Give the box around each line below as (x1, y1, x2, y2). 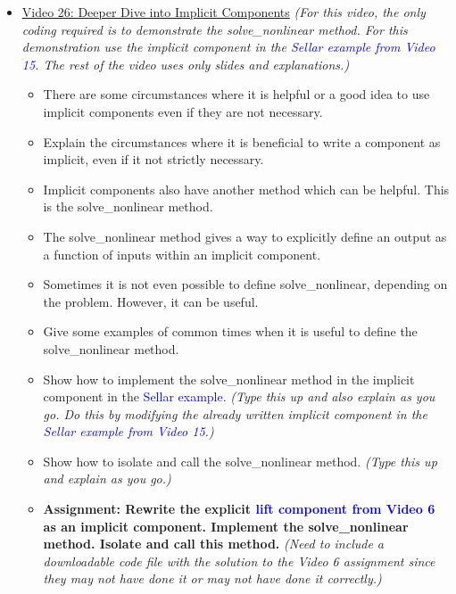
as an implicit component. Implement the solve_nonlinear (43, 516, 409, 535)
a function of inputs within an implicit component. (43, 244, 321, 263)
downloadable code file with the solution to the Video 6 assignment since (43, 551, 435, 570)
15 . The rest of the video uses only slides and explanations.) (21, 54, 350, 73)
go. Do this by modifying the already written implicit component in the (43, 404, 427, 423)
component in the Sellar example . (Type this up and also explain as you (43, 387, 435, 406)
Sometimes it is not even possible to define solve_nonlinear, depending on (43, 275, 448, 293)
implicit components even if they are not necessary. (43, 102, 323, 120)
